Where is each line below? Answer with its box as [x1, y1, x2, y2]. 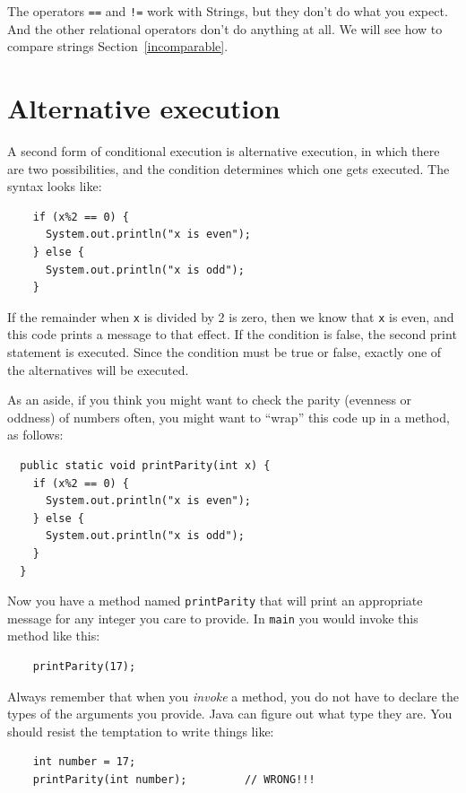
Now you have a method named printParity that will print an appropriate [7, 591, 423, 610]
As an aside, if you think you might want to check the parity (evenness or [7, 390, 412, 409]
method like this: [7, 626, 100, 645]
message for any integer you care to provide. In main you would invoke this [7, 608, 419, 627]
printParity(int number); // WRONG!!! [32, 772, 315, 786]
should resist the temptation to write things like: [7, 721, 274, 740]
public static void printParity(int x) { [20, 458, 271, 472]
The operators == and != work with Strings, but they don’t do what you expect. [7, 2, 448, 20]
